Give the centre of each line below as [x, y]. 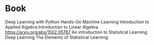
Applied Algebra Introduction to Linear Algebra [52, 27]
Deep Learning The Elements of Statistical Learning [57, 37]
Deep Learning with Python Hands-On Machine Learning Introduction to [77, 22]
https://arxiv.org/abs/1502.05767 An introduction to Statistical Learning [76, 32]
